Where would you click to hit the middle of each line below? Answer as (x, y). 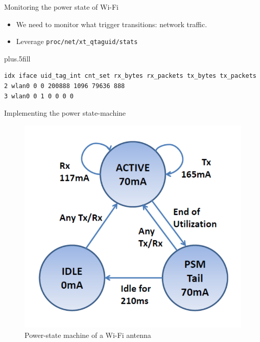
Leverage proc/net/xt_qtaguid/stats (77, 41)
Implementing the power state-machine (65, 113)
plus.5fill (17, 58)
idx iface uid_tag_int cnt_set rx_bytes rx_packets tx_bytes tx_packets (130, 76)
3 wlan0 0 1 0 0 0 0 (39, 96)
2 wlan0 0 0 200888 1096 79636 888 (65, 86)
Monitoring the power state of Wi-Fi (61, 7)
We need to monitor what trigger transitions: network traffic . (112, 24)
